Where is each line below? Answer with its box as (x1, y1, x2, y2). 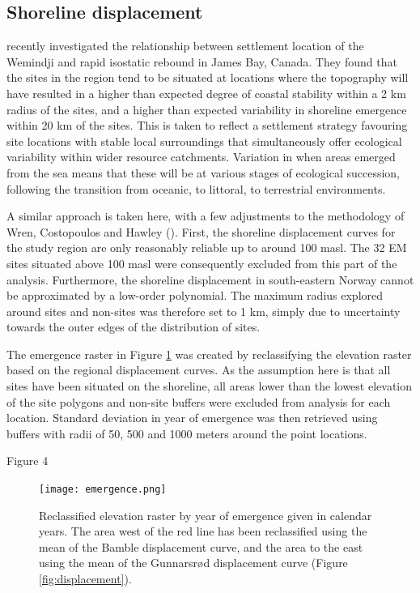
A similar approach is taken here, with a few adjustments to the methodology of (6, 207, 405, 224)
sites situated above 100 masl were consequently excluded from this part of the (6, 254, 397, 271)
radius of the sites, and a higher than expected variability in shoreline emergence (6, 100, 407, 117)
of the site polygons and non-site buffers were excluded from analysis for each (6, 393, 391, 410)
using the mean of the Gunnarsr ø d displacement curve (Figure (39, 554, 348, 571)
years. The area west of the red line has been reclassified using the (39, 523, 367, 540)
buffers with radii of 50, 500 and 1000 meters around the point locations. (6, 424, 367, 442)
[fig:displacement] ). (39, 570, 132, 587)
